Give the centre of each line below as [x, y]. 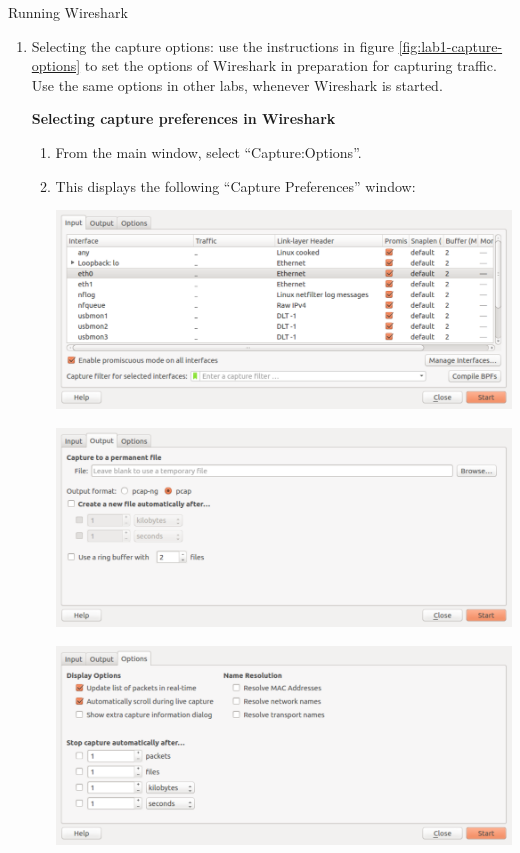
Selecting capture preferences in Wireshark [183, 118]
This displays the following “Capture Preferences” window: [235, 185]
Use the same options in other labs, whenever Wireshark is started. [237, 84]
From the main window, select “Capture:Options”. [208, 151]
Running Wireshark [68, 12]
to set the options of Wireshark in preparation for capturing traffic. [290, 65]
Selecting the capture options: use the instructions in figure [212, 45]
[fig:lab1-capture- [450, 45]
